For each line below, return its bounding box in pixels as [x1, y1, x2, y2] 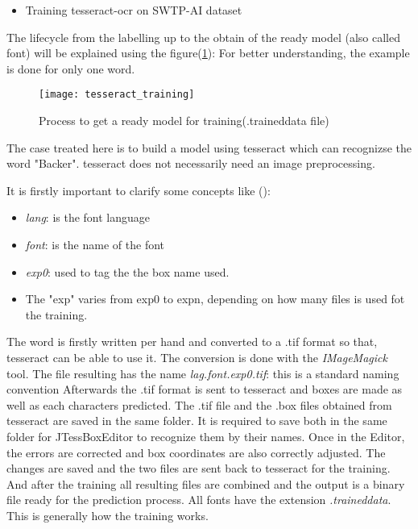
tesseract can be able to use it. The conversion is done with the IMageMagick [6, 348, 387, 365]
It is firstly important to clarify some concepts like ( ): [6, 181, 271, 198]
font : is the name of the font [25, 236, 164, 252]
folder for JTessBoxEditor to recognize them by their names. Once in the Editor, [6, 427, 405, 444]
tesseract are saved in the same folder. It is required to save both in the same [6, 412, 387, 429]
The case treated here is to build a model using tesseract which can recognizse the [6, 139, 412, 156]
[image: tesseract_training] [39, 89, 195, 101]
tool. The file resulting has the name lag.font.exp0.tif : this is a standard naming [6, 364, 399, 381]
